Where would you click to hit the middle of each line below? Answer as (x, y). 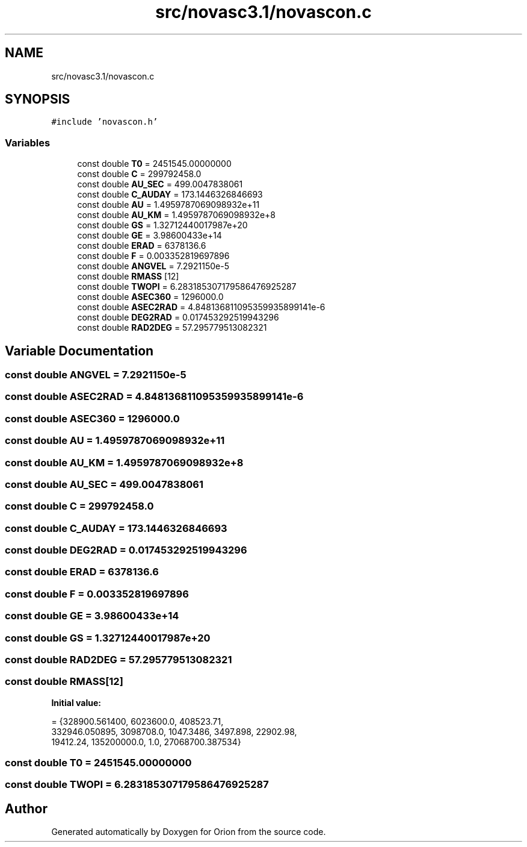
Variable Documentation (79, 351)
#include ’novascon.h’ (105, 122)
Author (26, 808)
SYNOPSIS (38, 99)
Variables (28, 142)
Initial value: (76, 702)
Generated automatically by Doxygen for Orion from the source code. (189, 832)
